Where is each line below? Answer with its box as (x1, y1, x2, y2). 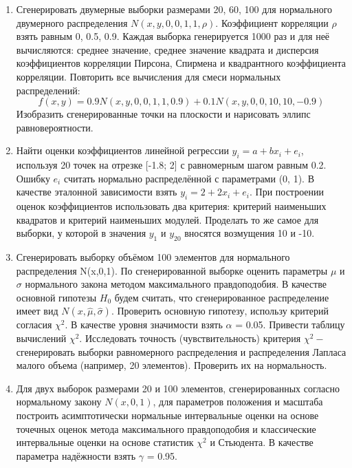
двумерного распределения (16, 15, 128, 30)
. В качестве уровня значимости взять (65, 317, 223, 332)
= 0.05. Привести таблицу (235, 317, 345, 332)
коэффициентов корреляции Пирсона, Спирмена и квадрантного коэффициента (16, 56, 346, 70)
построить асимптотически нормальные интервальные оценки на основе (16, 408, 319, 423)
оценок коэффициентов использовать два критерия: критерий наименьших (16, 199, 327, 213)
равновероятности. (16, 120, 93, 134)
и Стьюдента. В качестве (210, 435, 313, 449)
